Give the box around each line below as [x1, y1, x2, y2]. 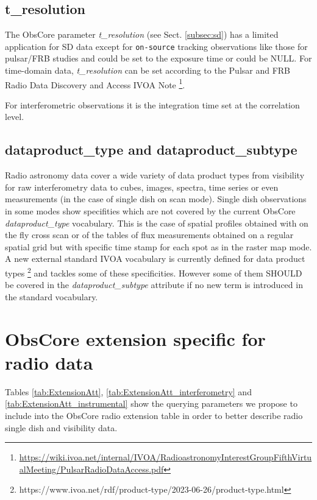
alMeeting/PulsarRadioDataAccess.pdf [19, 462, 164, 475]
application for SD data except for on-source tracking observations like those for [5, 40, 308, 52]
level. [5, 110, 24, 123]
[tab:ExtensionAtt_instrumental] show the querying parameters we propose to [5, 397, 297, 410]
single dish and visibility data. [5, 421, 118, 434]
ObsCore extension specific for [5, 326, 266, 351]
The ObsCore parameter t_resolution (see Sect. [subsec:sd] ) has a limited [5, 28, 279, 41]
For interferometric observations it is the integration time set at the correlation [5, 98, 300, 111]
